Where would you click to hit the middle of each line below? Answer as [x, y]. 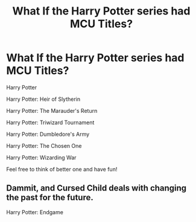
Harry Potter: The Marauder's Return [52, 110]
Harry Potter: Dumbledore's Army [48, 134]
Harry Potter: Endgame [35, 212]
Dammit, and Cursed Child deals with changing [96, 188]
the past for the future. [50, 198]
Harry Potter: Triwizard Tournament [50, 122]
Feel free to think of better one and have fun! [62, 169]
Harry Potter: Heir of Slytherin [43, 99]
